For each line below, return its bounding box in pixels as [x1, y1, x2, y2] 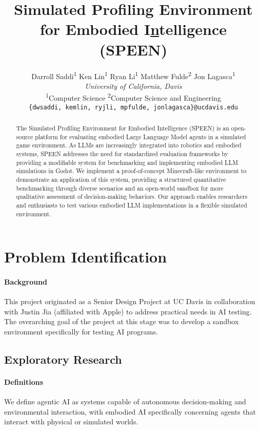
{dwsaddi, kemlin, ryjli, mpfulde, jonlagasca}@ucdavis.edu [28, 103, 238, 111]
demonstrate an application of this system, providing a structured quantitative [16, 175, 226, 183]
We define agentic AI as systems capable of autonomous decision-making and [4, 396, 246, 407]
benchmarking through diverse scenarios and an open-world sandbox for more [16, 183, 224, 192]
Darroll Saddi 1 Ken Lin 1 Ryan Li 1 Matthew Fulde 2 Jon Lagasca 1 [31, 69, 235, 81]
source [16, 132, 33, 141]
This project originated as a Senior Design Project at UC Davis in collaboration [4, 296, 255, 307]
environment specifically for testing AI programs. [4, 326, 158, 337]
